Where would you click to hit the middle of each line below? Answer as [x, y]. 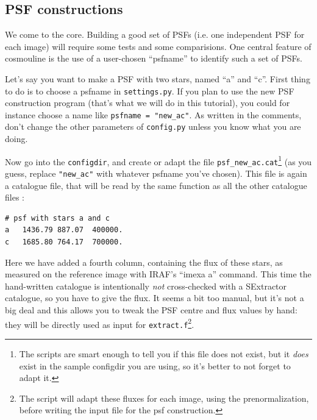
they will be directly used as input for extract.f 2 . [100, 323]
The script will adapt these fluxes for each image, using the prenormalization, [164, 398]
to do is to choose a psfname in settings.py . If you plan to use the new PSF [150, 91]
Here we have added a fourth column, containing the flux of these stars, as [144, 262]
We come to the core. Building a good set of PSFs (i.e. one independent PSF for [155, 34]
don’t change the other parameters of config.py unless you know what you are [153, 126]
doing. [16, 139]
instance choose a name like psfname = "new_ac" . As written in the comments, [153, 114]
